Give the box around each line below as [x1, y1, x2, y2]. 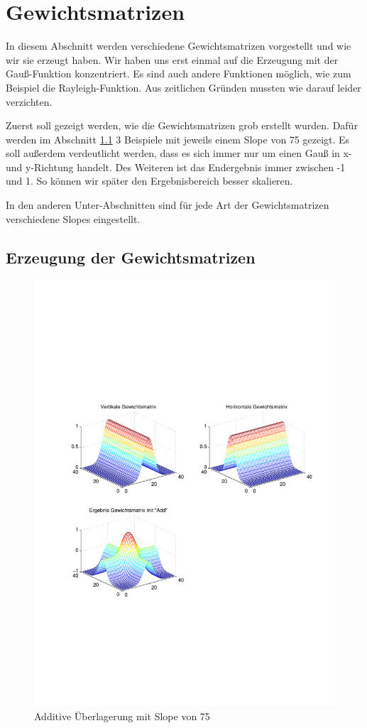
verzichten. [6, 94, 53, 109]
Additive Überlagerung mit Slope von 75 [34, 708, 210, 723]
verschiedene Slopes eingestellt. [6, 211, 141, 226]
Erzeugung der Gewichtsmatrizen [6, 246, 256, 268]
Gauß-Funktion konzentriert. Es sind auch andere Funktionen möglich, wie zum [6, 66, 351, 81]
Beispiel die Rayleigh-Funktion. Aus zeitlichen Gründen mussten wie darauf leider [6, 80, 361, 94]
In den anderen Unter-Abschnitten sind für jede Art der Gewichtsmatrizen [6, 197, 329, 212]
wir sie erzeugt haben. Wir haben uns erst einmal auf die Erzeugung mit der [6, 52, 339, 67]
